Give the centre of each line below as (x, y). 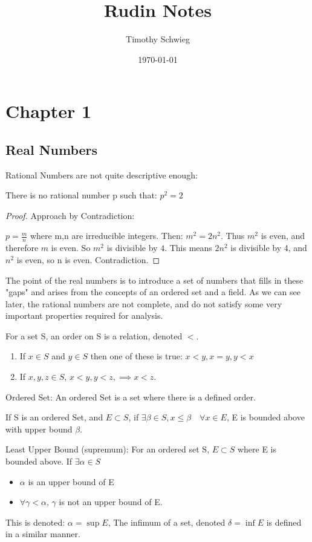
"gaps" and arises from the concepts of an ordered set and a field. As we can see (153, 292)
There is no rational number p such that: (81, 195)
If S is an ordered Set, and (54, 417)
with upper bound (39, 429)
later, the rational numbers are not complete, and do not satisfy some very (144, 303)
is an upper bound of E (71, 481)
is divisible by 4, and (269, 248)
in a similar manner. (43, 534)
